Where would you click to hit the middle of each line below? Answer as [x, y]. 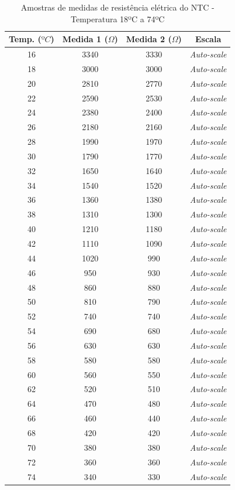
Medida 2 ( [149, 39]
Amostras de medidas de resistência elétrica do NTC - [117, 7]
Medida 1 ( [85, 39]
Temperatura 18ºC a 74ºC [118, 18]
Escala [208, 39]
